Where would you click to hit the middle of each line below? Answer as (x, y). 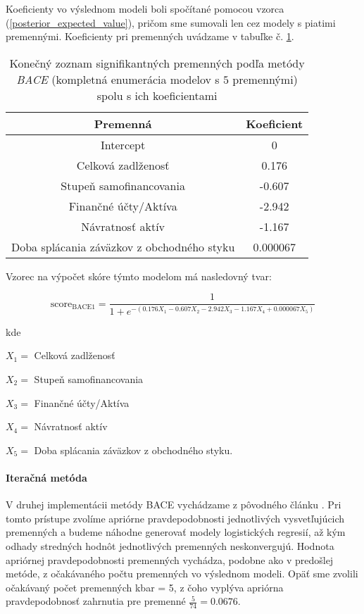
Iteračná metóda (46, 477)
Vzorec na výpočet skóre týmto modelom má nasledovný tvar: (139, 276)
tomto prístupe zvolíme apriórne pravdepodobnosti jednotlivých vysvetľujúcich (175, 518)
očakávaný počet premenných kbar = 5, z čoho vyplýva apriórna (145, 587)
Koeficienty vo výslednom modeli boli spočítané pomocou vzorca (145, 8)
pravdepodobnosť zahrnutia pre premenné (96, 601)
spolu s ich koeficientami (157, 95)
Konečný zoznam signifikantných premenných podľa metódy (157, 63)
